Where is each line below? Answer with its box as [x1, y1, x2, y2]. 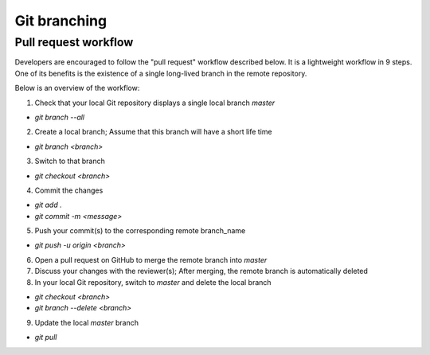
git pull [34, 333, 57, 342]
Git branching [14, 12, 107, 29]
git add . [34, 200, 63, 210]
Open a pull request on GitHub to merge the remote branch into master [34, 255, 268, 264]
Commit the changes [34, 185, 104, 195]
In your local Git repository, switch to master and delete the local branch [34, 277, 272, 287]
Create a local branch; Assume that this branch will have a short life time [34, 127, 272, 137]
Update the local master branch [34, 318, 139, 327]
